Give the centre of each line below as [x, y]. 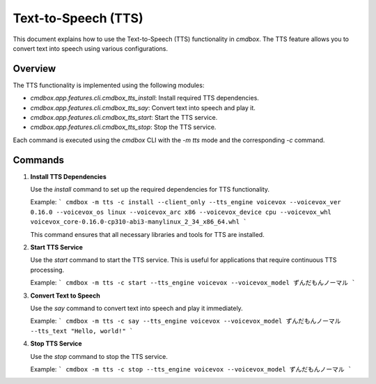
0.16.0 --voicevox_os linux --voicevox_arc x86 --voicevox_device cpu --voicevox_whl [181, 212]
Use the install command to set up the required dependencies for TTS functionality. [150, 190]
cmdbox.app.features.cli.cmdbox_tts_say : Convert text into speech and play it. [143, 107]
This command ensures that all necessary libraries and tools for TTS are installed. [147, 234]
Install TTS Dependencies [69, 176]
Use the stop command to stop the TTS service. [99, 356]
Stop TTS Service [56, 344]
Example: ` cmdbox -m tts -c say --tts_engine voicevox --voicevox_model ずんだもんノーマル [186, 321]
